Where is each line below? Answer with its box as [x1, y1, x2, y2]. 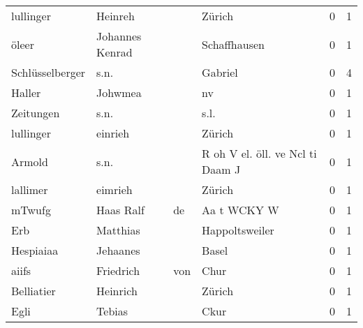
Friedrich [96, 262, 140, 278]
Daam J [202, 161, 241, 177]
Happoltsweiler [202, 222, 274, 238]
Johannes [96, 28, 142, 44]
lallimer [11, 181, 48, 197]
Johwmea [96, 84, 142, 100]
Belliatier [11, 283, 56, 299]
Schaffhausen [202, 36, 265, 52]
